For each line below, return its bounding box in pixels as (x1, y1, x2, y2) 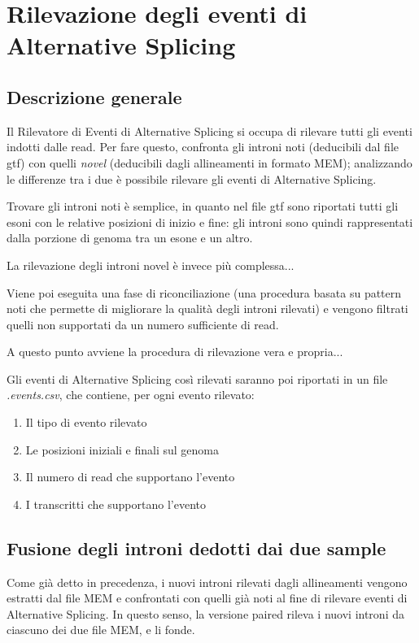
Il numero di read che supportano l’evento (25, 468, 235, 485)
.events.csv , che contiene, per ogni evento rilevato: (7, 386, 255, 403)
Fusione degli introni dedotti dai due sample (7, 535, 386, 560)
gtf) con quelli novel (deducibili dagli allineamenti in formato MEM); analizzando (7, 154, 412, 171)
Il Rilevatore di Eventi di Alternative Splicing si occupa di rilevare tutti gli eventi (7, 122, 412, 139)
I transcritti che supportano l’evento (25, 495, 206, 512)
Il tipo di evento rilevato (25, 414, 147, 431)
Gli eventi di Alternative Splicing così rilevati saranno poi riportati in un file (7, 370, 388, 387)
